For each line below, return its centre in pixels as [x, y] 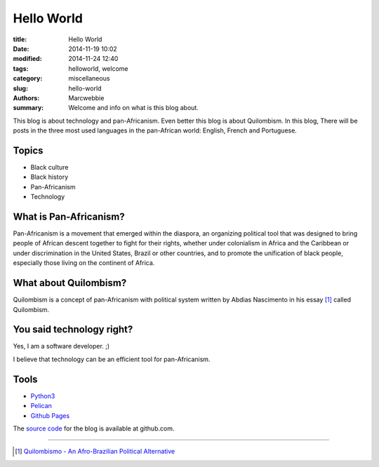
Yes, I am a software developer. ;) [61, 346]
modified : [27, 59]
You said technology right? [73, 330]
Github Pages [50, 415]
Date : [21, 48]
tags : [21, 68]
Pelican [41, 406]
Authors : [26, 97]
